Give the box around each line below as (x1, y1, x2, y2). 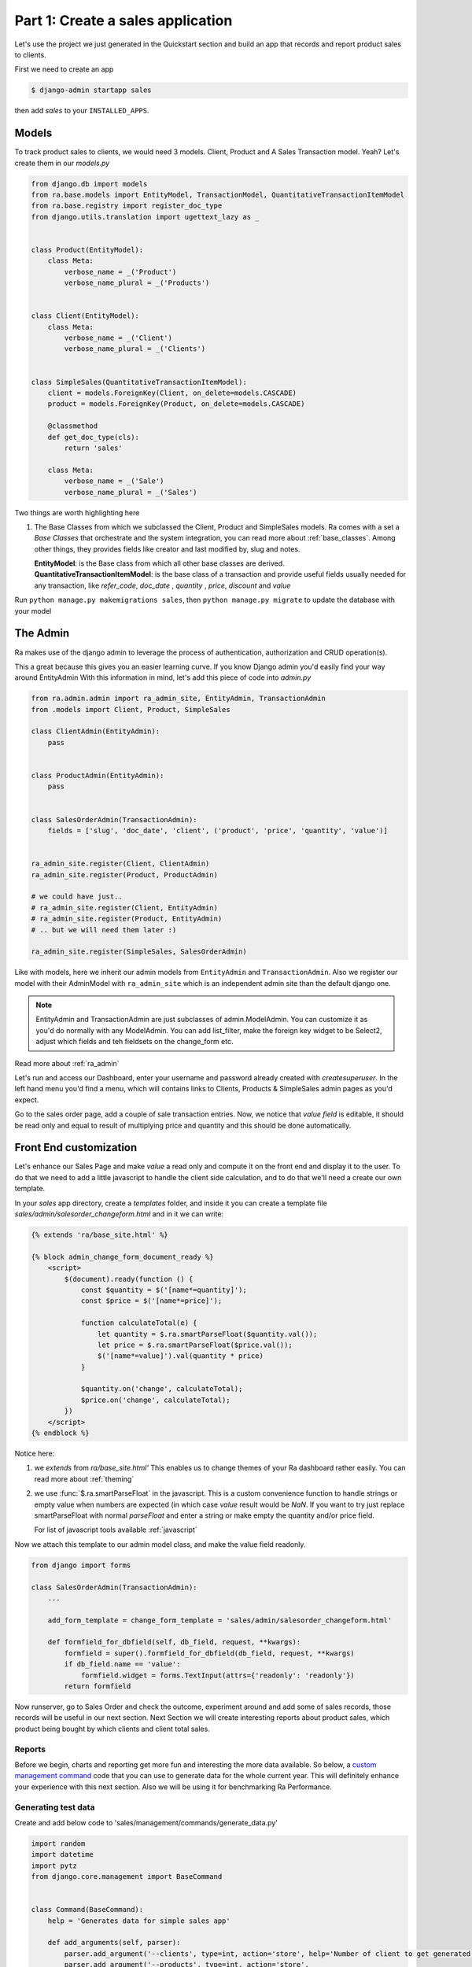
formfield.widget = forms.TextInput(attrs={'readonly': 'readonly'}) (80, 1670, 356, 1680)
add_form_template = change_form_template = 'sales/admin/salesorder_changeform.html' (47, 1615, 393, 1625)
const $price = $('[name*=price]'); (80, 1297, 223, 1305)
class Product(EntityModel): (31, 245, 144, 254)
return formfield (64, 1682, 131, 1691)
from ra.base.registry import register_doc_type (31, 201, 223, 210)
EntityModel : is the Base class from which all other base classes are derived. (34, 559, 285, 568)
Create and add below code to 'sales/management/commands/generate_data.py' (14, 1818, 278, 1827)
